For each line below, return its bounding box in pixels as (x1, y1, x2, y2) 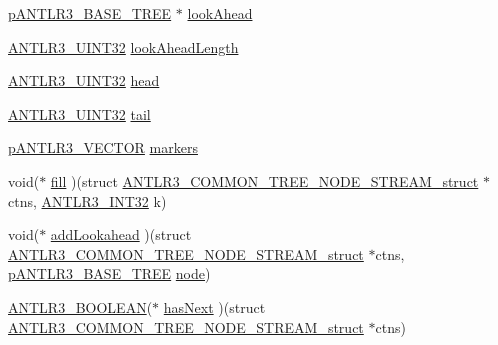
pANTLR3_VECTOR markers (8, 137, 198, 158)
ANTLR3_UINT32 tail (8, 103, 151, 124)
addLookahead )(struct (50, 224, 192, 245)
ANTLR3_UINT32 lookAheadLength (8, 36, 239, 57)
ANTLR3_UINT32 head (8, 70, 160, 91)
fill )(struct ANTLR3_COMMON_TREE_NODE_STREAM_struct (50, 170, 479, 191)
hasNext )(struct (163, 296, 266, 317)
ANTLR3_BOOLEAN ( (8, 296, 153, 317)
